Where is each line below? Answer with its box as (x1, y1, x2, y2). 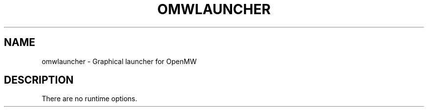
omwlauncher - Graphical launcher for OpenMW (42, 57, 197, 66)
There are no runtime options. (42, 94, 137, 103)
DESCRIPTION (4, 74, 74, 87)
